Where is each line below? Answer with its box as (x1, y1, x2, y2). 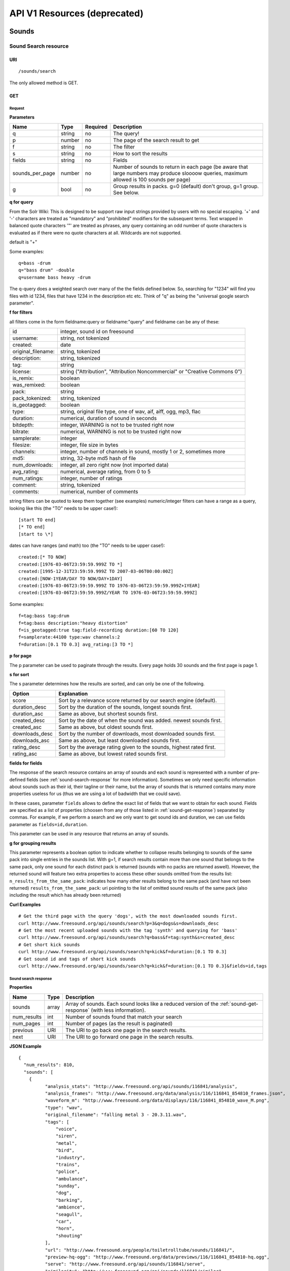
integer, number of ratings (60, 475, 123, 482)
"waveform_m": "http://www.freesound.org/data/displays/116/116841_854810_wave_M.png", (45, 1098, 270, 1103)
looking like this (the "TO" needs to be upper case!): (9, 505, 118, 511)
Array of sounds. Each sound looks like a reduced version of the (65, 1000, 219, 1007)
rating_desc (12, 743, 41, 750)
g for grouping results (9, 840, 57, 846)
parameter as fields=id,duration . (9, 821, 88, 827)
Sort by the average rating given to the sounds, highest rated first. (58, 743, 216, 750)
